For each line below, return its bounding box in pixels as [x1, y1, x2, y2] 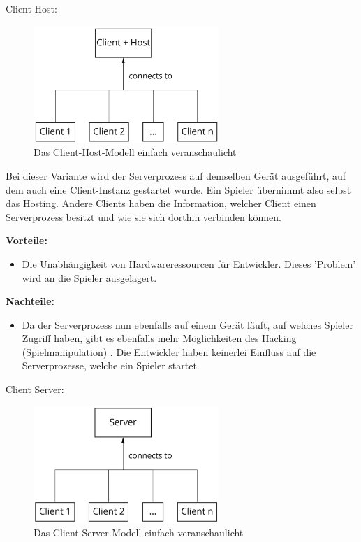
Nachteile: [6, 294, 55, 308]
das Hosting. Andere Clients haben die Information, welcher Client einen [6, 196, 316, 211]
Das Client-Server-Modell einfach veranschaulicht [34, 525, 244, 540]
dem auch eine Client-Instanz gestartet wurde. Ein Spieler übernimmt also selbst [6, 182, 351, 197]
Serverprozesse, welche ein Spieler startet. [22, 358, 200, 373]
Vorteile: [6, 233, 47, 248]
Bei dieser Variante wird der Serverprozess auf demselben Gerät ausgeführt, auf [6, 168, 346, 183]
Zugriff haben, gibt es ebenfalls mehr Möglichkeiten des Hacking [22, 331, 297, 345]
